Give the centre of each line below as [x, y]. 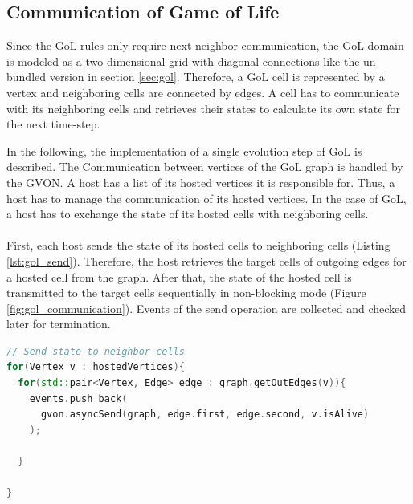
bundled [27, 77]
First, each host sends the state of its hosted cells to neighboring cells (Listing [198, 245]
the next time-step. [53, 124]
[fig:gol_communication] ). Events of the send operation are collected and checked [206, 308]
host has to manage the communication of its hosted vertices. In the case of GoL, [206, 198]
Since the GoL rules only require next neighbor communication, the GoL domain [205, 45]
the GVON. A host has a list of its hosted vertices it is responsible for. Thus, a [201, 182]
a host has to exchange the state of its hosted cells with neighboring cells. [188, 214]
